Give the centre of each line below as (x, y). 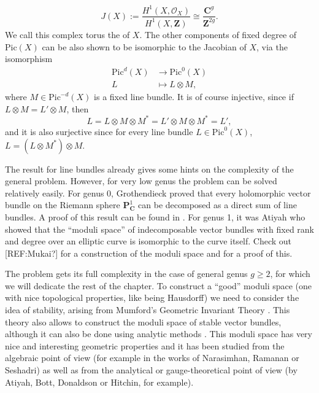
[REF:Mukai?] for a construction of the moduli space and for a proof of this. (149, 253)
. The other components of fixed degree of (218, 34)
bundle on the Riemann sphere (63, 205)
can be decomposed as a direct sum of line (217, 205)
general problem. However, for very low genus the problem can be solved (141, 181)
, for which (290, 274)
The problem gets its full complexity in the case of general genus (126, 274)
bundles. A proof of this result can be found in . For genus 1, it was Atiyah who (155, 216)
